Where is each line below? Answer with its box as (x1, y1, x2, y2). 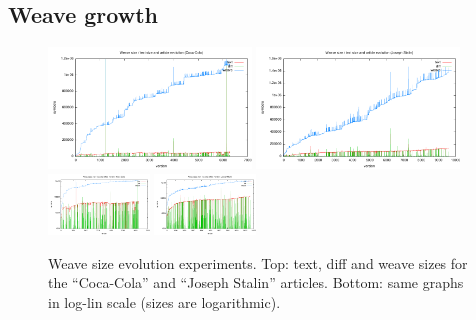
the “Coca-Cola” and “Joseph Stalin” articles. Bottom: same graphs (48, 272, 464, 293)
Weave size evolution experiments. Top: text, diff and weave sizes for (48, 252, 468, 273)
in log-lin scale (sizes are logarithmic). (48, 291, 281, 312)
